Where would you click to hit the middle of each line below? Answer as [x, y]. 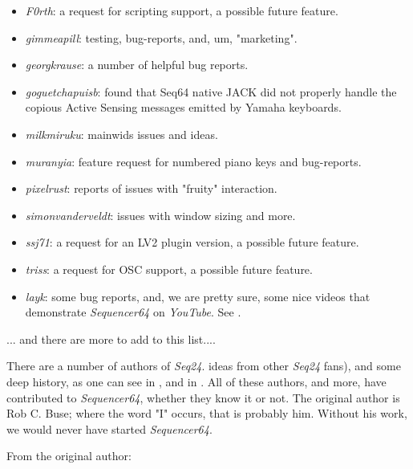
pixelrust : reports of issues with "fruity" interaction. [151, 188]
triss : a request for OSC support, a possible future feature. [169, 269]
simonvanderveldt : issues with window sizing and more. [160, 215]
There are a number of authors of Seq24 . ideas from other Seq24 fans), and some [204, 366]
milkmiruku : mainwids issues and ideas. [121, 134]
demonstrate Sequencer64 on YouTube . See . [133, 312]
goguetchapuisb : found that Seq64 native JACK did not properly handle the [211, 91]
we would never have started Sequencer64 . [109, 428]
